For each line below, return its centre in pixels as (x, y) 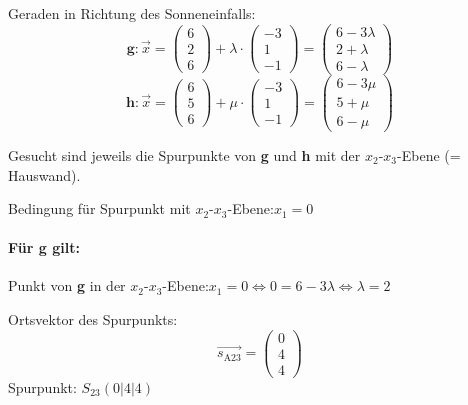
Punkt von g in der (67, 285)
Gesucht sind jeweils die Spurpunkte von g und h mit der (184, 154)
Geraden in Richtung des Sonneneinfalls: (132, 13)
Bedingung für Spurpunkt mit (99, 208)
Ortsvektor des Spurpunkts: (93, 319)
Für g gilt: (44, 247)
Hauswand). (44, 174)
